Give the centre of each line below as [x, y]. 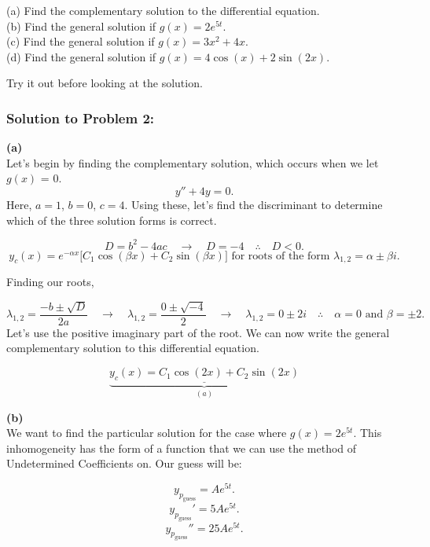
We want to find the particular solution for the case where [147, 433]
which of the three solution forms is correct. [112, 220]
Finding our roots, [50, 282]
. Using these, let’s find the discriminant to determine [254, 204]
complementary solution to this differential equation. [133, 348]
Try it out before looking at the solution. [105, 83]
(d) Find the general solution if [81, 56]
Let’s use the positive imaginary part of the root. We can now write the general [198, 332]
